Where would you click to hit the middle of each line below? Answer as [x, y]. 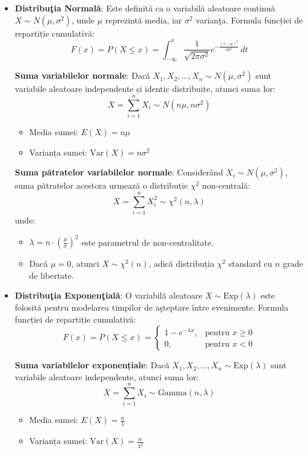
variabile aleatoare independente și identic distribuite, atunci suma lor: [145, 89]
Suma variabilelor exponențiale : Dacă [92, 365]
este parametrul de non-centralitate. [148, 242]
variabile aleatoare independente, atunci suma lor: [107, 376]
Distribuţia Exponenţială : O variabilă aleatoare [109, 295]
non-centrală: [226, 185]
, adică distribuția [182, 263]
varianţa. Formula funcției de [249, 20]
